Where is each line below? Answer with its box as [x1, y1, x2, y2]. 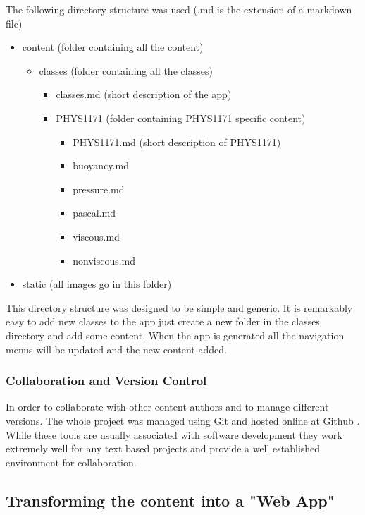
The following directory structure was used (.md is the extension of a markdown [6, 2, 352, 16]
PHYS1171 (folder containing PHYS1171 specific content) [56, 110, 306, 125]
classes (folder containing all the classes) [39, 63, 213, 78]
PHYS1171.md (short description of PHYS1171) [73, 134, 281, 149]
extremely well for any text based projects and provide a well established [6, 441, 321, 456]
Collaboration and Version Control [6, 372, 207, 389]
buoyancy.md [73, 158, 129, 173]
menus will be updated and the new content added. [6, 341, 227, 356]
